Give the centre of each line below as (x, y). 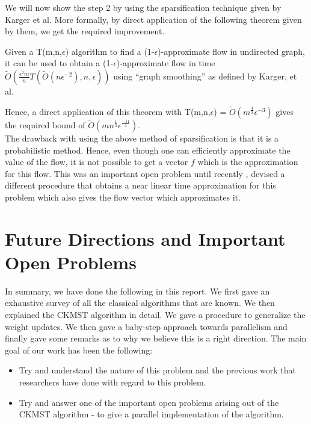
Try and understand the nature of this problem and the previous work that (157, 370)
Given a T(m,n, (33, 51)
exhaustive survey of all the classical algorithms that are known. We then (140, 303)
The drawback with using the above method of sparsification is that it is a (142, 138)
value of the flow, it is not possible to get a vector (97, 162)
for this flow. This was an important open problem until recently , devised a (145, 173)
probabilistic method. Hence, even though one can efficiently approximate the (148, 150)
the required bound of (45, 125)
